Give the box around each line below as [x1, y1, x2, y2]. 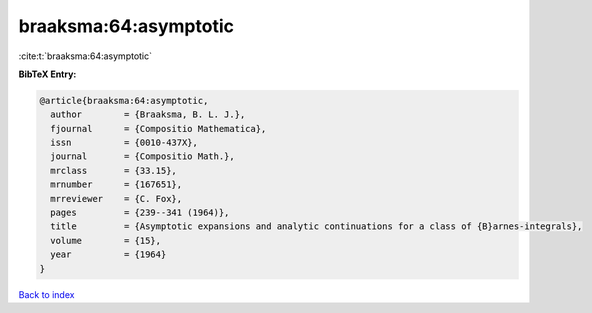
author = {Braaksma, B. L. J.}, [50, 109, 246, 120]
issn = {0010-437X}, [50, 137, 199, 149]
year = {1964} [50, 249, 167, 260]
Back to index [18, 288, 75, 300]
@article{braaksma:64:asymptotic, [39, 95, 209, 106]
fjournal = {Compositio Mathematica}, [50, 123, 267, 134]
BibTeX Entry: [18, 68, 77, 80]
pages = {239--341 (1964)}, [50, 207, 230, 219]
